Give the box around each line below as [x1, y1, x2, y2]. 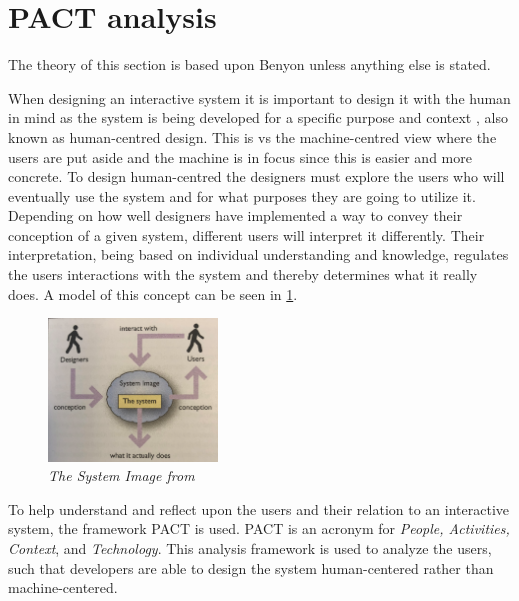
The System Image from [48, 465, 195, 486]
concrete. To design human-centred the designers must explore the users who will [8, 166, 505, 187]
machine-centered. [8, 577, 118, 598]
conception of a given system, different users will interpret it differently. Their [8, 224, 485, 245]
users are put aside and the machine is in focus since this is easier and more [8, 146, 472, 167]
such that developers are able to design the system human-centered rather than [8, 557, 494, 578]
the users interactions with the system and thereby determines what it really [8, 264, 478, 285]
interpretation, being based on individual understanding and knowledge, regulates [8, 244, 509, 265]
